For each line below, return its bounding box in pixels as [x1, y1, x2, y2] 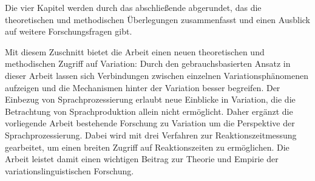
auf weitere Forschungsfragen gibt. [5, 25, 132, 38]
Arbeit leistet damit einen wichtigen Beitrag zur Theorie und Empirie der [5, 152, 279, 165]
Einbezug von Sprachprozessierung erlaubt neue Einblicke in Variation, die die [5, 93, 296, 106]
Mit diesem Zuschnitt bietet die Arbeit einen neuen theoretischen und [5, 45, 265, 58]
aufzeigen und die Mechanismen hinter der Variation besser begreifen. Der [5, 81, 280, 94]
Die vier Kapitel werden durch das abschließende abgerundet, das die [5, 1, 262, 13]
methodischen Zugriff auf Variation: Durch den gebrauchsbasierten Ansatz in [5, 57, 291, 70]
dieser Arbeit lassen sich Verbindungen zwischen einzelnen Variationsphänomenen [5, 69, 308, 81]
